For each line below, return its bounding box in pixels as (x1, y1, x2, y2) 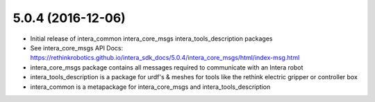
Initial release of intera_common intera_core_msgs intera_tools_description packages (30, 34, 273, 43)
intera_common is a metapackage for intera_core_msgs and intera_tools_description (30, 83, 271, 91)
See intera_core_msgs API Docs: (30, 43, 124, 52)
